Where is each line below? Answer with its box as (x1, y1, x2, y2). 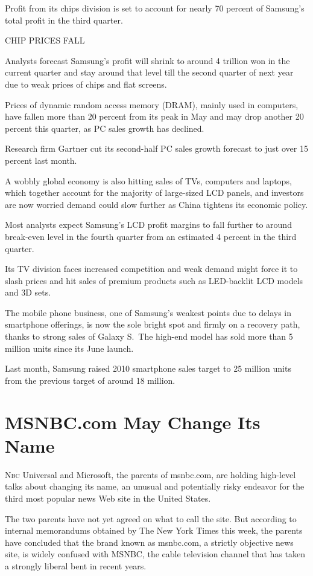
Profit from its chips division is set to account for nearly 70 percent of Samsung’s (5, 2, 305, 14)
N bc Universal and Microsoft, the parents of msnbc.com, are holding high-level (5, 468, 296, 481)
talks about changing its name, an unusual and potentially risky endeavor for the (5, 480, 305, 493)
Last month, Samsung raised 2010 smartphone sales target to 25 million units (5, 362, 291, 375)
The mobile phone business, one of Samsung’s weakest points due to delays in (5, 306, 292, 319)
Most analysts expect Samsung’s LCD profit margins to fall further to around (5, 218, 292, 231)
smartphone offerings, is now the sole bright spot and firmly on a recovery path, (5, 318, 300, 331)
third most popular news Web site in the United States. (5, 491, 211, 504)
